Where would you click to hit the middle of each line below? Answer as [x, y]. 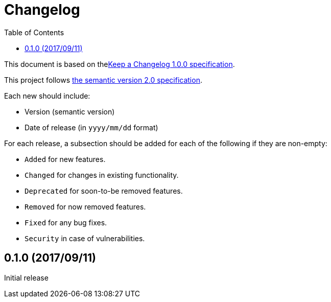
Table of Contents [34, 32]
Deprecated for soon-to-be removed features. [104, 191]
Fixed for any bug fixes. [66, 222]
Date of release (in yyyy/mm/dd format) [91, 127]
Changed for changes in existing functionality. [102, 175]
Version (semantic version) [70, 111]
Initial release [26, 277]
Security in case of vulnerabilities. [85, 238]
